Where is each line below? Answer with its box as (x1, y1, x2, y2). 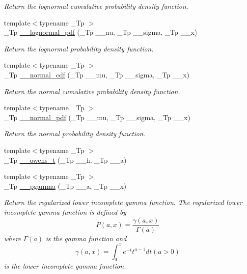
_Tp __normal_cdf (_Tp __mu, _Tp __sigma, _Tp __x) (4, 69, 190, 79)
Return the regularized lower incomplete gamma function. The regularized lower (4, 197, 243, 207)
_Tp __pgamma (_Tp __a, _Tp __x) (4, 180, 127, 191)
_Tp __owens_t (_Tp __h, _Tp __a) (4, 154, 127, 165)
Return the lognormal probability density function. (4, 43, 154, 53)
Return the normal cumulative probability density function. (4, 86, 180, 96)
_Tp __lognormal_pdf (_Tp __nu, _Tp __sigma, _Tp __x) (4, 27, 197, 37)
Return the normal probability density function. (4, 128, 146, 139)
